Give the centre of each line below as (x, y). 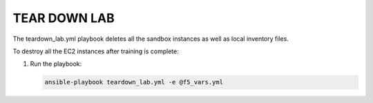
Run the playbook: (56, 64)
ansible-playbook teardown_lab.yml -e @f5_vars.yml (134, 82)
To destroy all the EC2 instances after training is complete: (96, 51)
